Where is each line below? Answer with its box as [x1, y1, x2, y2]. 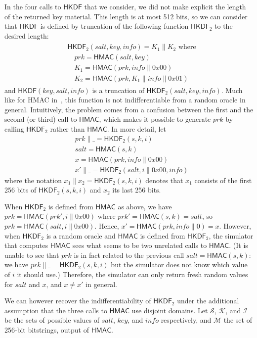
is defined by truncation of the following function [40, 21, 189, 31]
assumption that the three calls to [4, 305, 107, 315]
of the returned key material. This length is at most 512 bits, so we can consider [4, 11, 248, 21]
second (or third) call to [4, 114, 77, 124]
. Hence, [94, 221, 119, 231]
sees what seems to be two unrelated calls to [72, 240, 207, 250]
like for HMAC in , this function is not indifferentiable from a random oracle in [4, 95, 246, 105]
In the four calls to [4, 1, 61, 11]
